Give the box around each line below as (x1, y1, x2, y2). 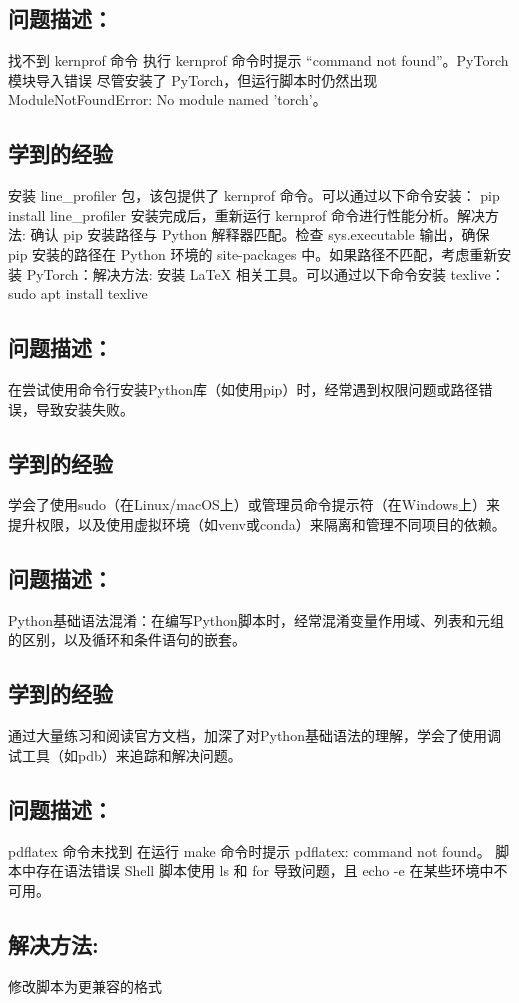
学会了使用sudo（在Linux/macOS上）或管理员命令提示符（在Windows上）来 (8, 494, 500, 515)
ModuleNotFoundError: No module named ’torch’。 (8, 89, 327, 110)
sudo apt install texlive (8, 283, 148, 304)
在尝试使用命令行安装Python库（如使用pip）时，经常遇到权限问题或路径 (8, 378, 479, 399)
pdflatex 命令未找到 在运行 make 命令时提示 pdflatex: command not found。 (8, 840, 491, 861)
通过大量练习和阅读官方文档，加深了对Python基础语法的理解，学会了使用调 (8, 725, 501, 746)
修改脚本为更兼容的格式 (8, 975, 162, 996)
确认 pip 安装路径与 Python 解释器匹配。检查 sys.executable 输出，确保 (30, 224, 490, 245)
